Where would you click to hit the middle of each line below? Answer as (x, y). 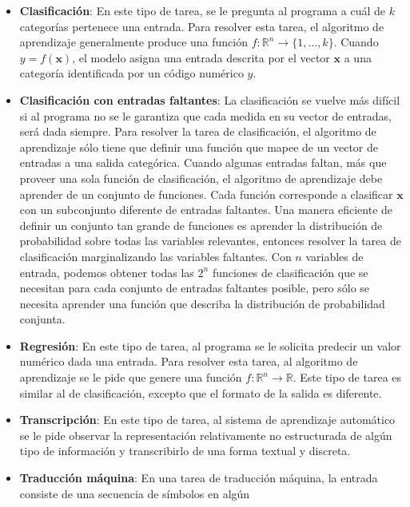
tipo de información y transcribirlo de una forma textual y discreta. (185, 451)
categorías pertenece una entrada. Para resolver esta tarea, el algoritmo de (202, 26)
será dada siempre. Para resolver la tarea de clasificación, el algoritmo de (198, 131)
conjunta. (42, 319)
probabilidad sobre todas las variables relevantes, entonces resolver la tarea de (210, 241)
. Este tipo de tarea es (347, 377)
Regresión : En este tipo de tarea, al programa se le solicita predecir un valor (210, 345)
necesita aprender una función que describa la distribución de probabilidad (202, 303)
